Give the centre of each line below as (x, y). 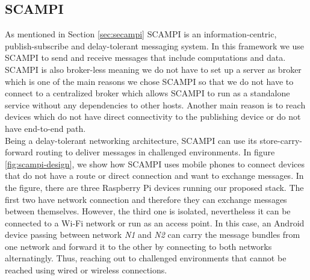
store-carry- (281, 140)
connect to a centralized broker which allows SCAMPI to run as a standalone (147, 93)
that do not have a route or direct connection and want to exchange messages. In (154, 176)
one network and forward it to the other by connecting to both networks (138, 246)
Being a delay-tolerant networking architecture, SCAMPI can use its (131, 140)
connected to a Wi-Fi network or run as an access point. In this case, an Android (155, 222)
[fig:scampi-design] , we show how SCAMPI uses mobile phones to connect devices (155, 163)
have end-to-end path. (45, 128)
